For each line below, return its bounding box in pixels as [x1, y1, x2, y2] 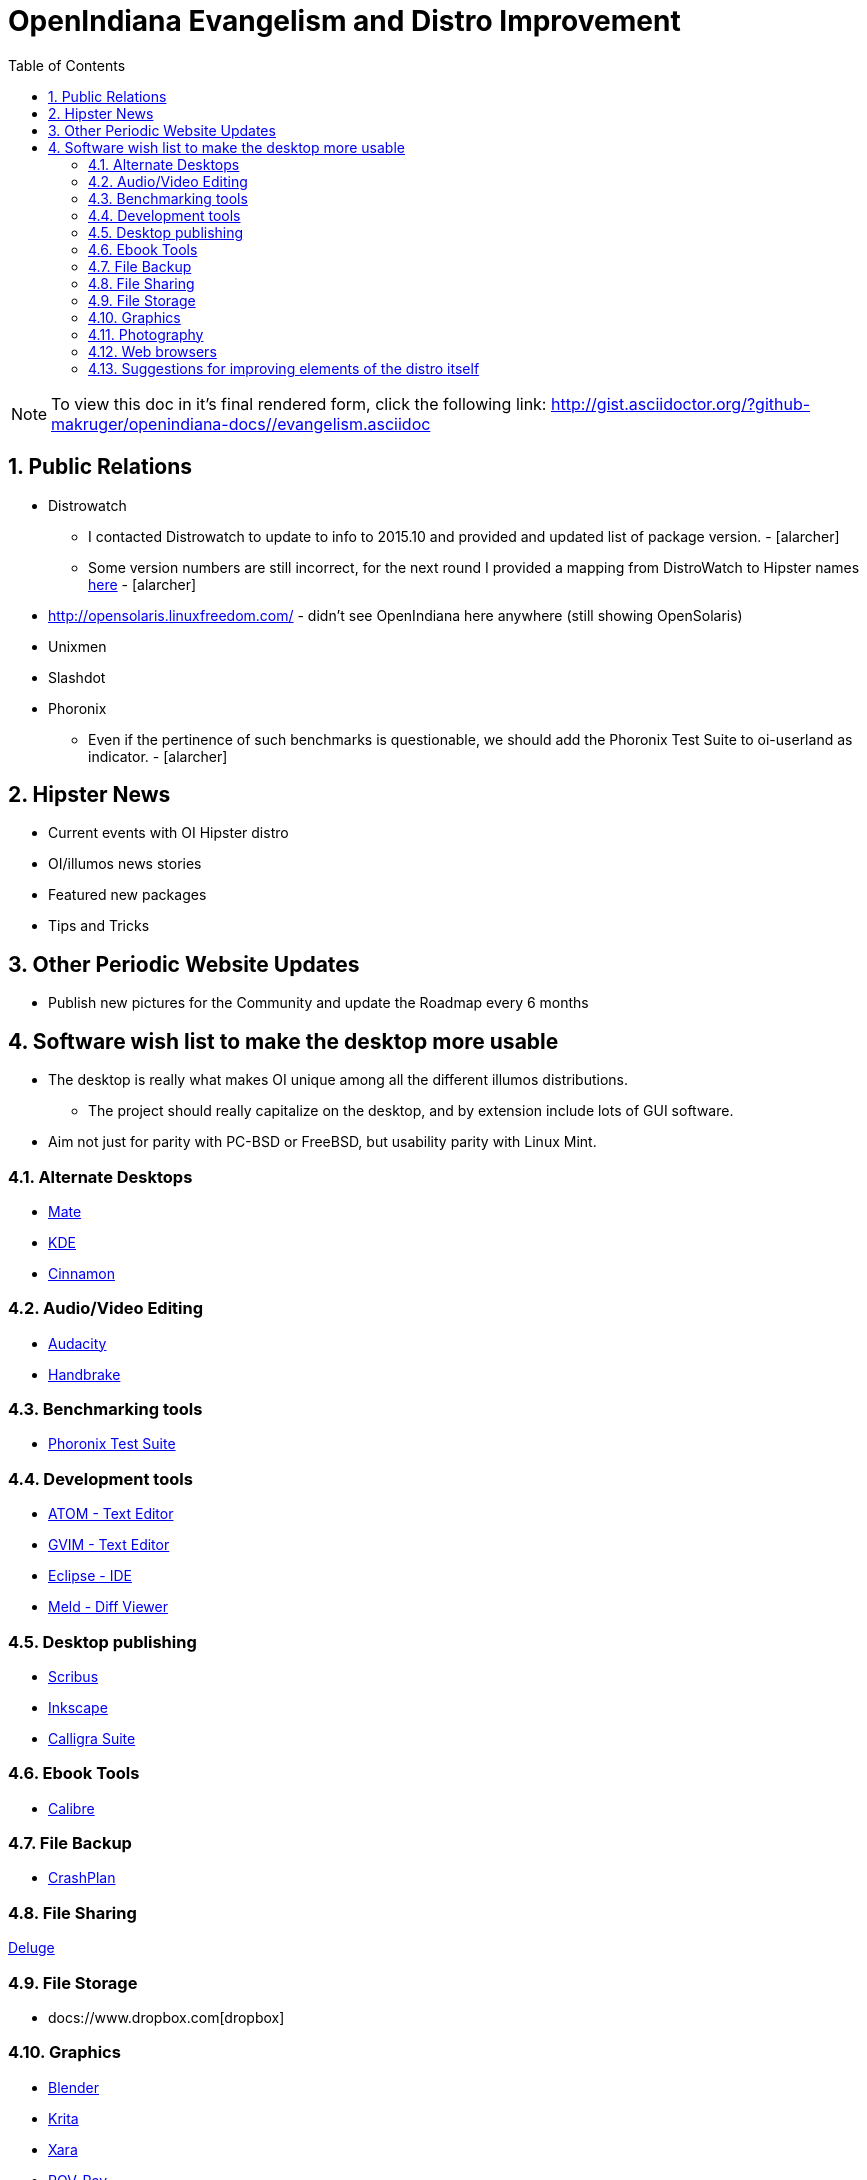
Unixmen [48, 637, 107, 655]
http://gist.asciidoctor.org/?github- [550, 393, 811, 414]
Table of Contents [8, 56, 126, 74]
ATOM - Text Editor [48, 1505, 174, 1523]
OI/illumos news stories [48, 855, 202, 873]
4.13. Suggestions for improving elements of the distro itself [88, 359, 480, 377]
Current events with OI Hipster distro [48, 824, 289, 842]
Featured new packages [48, 886, 207, 904]
